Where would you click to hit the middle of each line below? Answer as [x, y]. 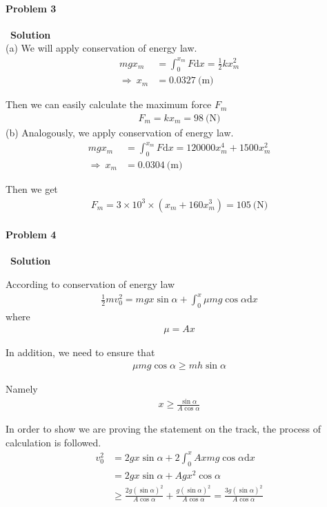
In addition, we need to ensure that [80, 352]
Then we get [32, 188]
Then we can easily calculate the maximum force [109, 104]
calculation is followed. [53, 442]
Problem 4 [31, 235]
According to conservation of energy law [90, 283]
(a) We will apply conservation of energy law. [101, 48]
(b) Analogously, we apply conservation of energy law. [120, 132]
